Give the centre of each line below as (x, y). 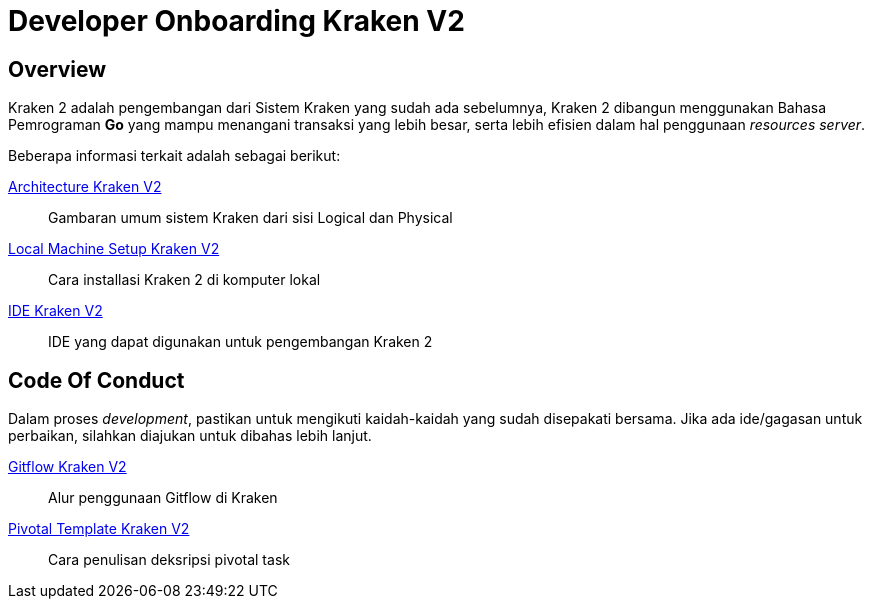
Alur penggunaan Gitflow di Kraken (163, 498)
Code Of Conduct (96, 380)
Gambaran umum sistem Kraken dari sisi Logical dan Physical (250, 218)
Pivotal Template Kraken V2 (99, 529)
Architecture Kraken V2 (85, 187)
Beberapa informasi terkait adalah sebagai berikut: (174, 156)
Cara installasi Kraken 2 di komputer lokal (184, 280)
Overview (57, 69)
